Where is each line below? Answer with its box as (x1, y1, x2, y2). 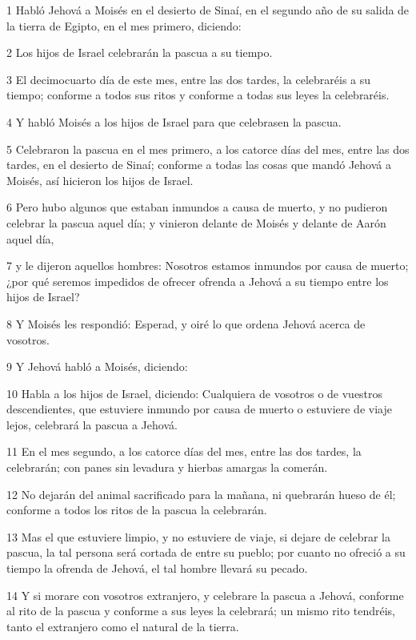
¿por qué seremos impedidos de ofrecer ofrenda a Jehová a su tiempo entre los (6, 272, 389, 289)
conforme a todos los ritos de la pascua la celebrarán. (6, 501, 267, 518)
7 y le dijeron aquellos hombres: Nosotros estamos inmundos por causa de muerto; (6, 257, 409, 274)
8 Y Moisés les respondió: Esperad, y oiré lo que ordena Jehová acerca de (6, 315, 366, 332)
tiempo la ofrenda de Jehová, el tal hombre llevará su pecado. (6, 560, 308, 577)
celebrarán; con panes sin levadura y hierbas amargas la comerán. (6, 459, 328, 476)
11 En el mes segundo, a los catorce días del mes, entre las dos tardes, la (6, 443, 362, 460)
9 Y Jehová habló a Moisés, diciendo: (6, 358, 188, 375)
